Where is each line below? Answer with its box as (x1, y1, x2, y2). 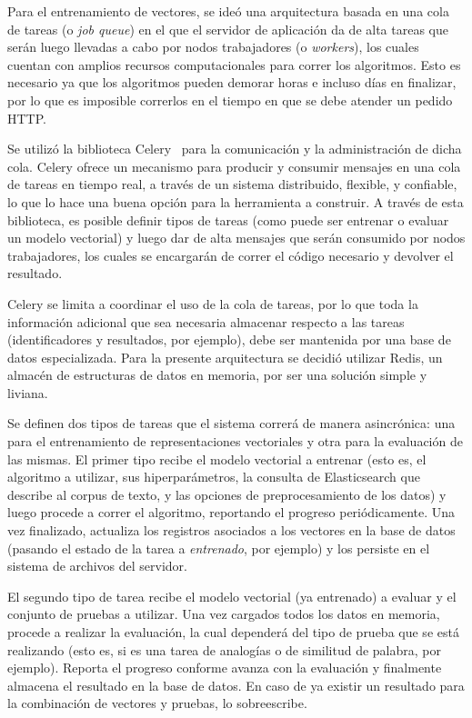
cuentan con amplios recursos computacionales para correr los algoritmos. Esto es (7, 55, 461, 74)
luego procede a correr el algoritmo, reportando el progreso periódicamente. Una (7, 503, 456, 522)
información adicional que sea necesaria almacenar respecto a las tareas (7, 312, 405, 331)
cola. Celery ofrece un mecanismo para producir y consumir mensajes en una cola (7, 156, 461, 175)
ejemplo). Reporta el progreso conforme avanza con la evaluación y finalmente (7, 658, 442, 677)
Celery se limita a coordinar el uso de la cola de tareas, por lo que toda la (7, 294, 418, 313)
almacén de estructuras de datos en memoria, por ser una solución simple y (7, 365, 427, 384)
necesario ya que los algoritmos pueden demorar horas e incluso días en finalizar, (7, 73, 457, 92)
